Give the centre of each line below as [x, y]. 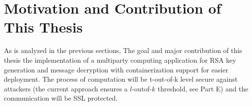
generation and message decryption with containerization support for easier [116, 69]
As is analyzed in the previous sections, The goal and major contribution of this [123, 50]
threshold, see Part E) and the [203, 88]
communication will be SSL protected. [61, 98]
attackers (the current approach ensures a [66, 88]
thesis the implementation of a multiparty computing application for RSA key [120, 60]
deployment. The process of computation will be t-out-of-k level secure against [121, 79]
